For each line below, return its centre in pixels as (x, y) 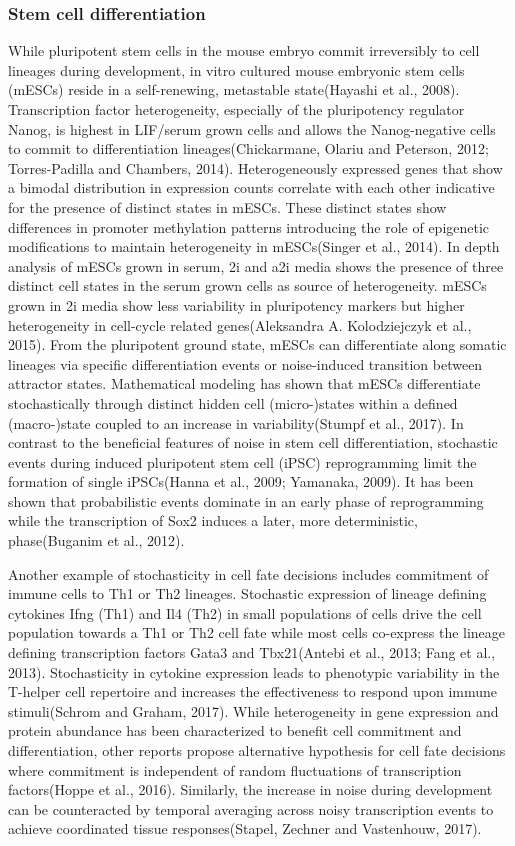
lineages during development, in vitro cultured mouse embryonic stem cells (236, 69)
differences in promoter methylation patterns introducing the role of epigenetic (249, 226)
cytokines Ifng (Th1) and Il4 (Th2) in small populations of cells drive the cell (245, 612)
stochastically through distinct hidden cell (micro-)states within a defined (233, 402)
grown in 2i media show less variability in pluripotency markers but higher (236, 304)
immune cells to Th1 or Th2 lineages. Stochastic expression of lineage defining (247, 593)
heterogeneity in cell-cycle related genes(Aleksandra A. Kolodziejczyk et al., (240, 324)
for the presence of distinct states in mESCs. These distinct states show (227, 206)
